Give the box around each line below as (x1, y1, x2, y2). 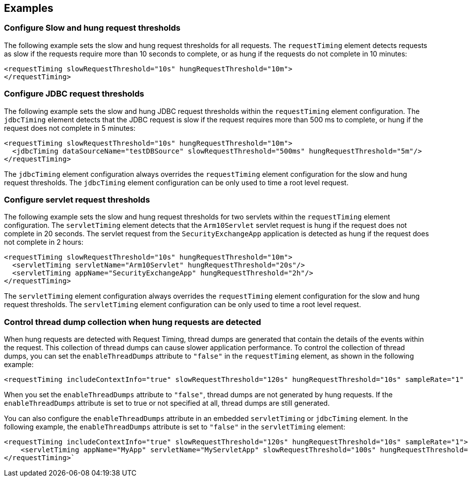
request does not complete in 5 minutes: (4, 123, 136, 132)
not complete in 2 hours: (4, 238, 84, 247)
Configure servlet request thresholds (4, 194, 150, 205)
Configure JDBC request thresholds (4, 89, 144, 99)
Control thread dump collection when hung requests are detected (4, 317, 261, 327)
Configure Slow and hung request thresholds (4, 23, 180, 33)
